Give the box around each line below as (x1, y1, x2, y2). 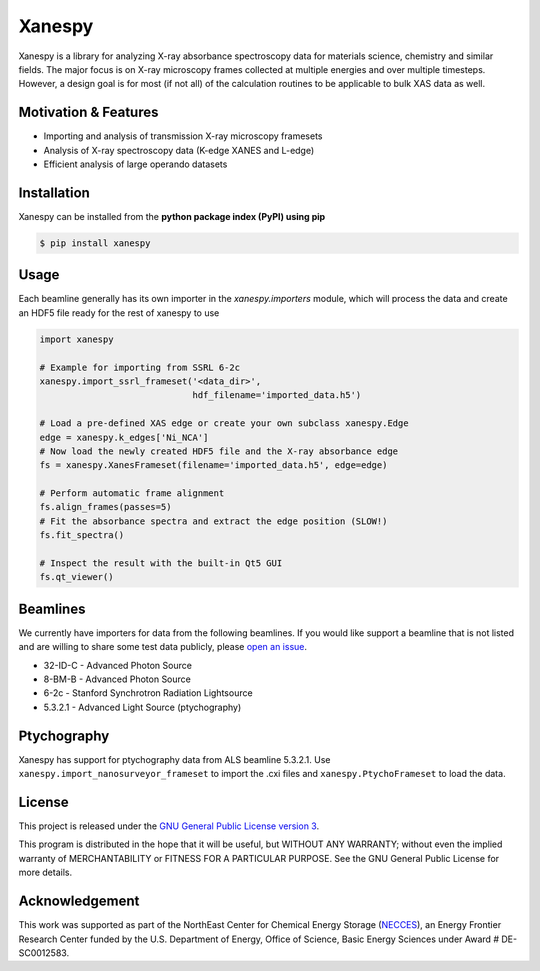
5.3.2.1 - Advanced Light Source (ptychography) (43, 701, 242, 713)
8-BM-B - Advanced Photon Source (43, 673, 192, 685)
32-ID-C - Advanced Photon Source (43, 659, 192, 671)
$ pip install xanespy (39, 237, 151, 249)
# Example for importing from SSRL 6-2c (39, 361, 240, 373)
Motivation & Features (18, 104, 159, 121)
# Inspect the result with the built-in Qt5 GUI (39, 558, 283, 569)
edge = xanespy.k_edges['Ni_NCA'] (39, 431, 209, 443)
